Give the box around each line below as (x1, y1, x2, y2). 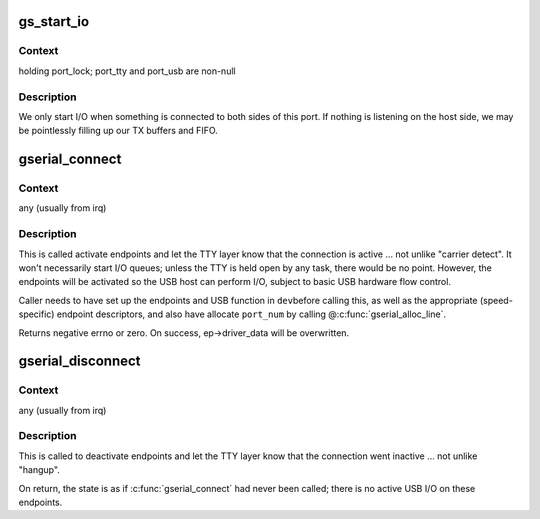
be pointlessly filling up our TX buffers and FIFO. (18, 125, 219, 137)
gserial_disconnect (18, 353, 141, 370)
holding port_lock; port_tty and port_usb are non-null (18, 65, 236, 77)
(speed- (479, 294, 514, 306)
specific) (18, 308, 55, 320)
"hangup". (18, 464, 60, 476)
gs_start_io (18, 13, 90, 30)
